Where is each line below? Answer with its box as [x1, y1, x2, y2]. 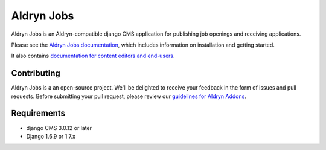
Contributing [11, 68, 60, 79]
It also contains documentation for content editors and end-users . [11, 52, 175, 60]
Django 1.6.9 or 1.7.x [26, 132, 75, 140]
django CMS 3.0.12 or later [26, 124, 92, 131]
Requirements [11, 108, 66, 119]
